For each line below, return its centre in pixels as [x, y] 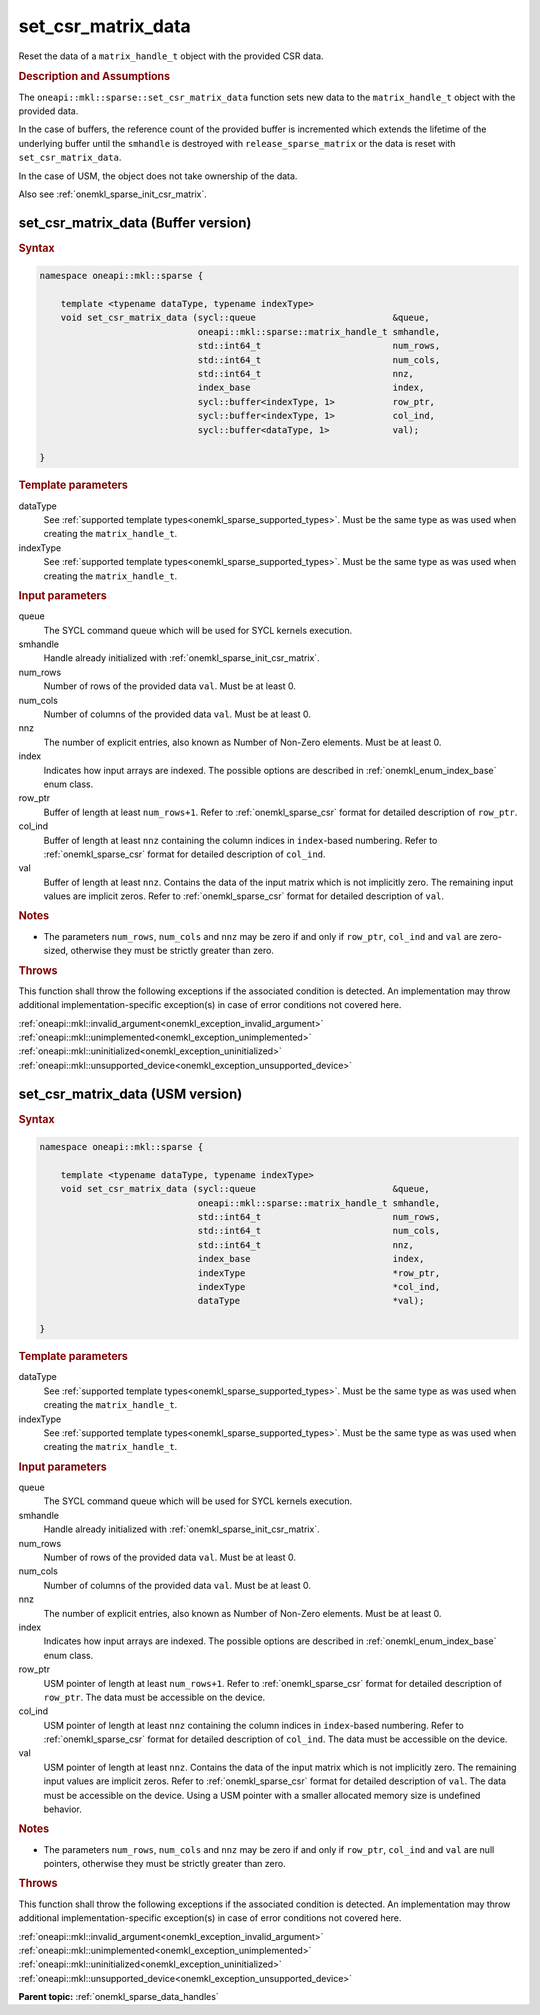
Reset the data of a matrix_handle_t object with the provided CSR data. [171, 56]
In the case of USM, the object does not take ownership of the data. [158, 176]
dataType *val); [311, 1301]
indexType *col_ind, [319, 1286]
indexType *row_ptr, [319, 1273]
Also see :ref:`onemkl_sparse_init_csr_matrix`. [112, 194]
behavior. [62, 1809]
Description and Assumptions [94, 77]
